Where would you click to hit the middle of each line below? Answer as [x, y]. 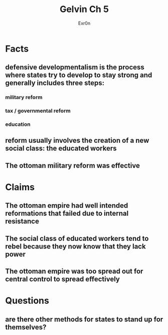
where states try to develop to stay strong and [79, 75]
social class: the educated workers [61, 149]
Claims [20, 187]
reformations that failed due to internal [67, 214]
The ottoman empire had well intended [67, 205]
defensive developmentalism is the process [75, 67]
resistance [22, 222]
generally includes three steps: [55, 83]
